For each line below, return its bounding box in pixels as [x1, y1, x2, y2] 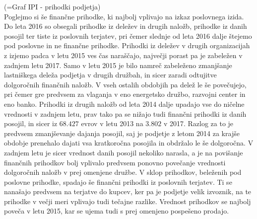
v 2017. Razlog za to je [163, 118, 234, 129]
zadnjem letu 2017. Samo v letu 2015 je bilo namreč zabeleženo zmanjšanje [4, 60, 232, 70]
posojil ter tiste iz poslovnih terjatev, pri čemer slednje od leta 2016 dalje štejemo [4, 30, 252, 41]
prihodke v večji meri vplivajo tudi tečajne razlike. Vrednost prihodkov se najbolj [4, 196, 251, 206]
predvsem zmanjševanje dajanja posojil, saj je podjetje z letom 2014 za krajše [4, 128, 240, 138]
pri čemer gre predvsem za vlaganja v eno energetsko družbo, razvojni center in [4, 89, 246, 99]
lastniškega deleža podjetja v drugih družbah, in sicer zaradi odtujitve [4, 70, 217, 80]
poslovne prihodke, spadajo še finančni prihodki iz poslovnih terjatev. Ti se [4, 176, 232, 187]
